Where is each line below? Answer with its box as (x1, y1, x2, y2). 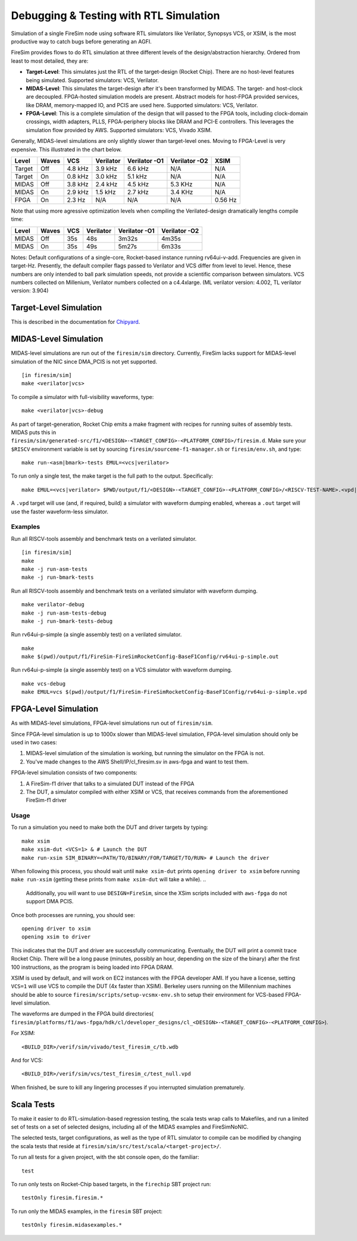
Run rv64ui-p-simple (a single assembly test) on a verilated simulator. (11, 631, 182, 638)
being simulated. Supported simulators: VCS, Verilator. (26, 76, 159, 83)
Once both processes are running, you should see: (11, 911, 135, 918)
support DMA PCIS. (26, 898, 74, 905)
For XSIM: (11, 1030, 36, 1037)
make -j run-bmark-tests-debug (21, 618, 113, 625)
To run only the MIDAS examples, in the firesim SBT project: (11, 1208, 163, 1215)
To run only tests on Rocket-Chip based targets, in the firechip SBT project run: (11, 1181, 211, 1188)
